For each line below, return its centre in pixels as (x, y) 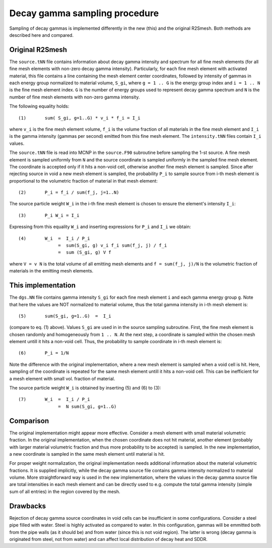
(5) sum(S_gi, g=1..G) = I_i (65, 316)
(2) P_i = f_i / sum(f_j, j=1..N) (69, 193)
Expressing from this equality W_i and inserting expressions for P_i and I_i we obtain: (100, 227)
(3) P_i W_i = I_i (49, 215)
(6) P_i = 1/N (44, 353)
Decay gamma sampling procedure (84, 13)
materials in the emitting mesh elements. (51, 271)
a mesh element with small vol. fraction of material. (62, 378)
